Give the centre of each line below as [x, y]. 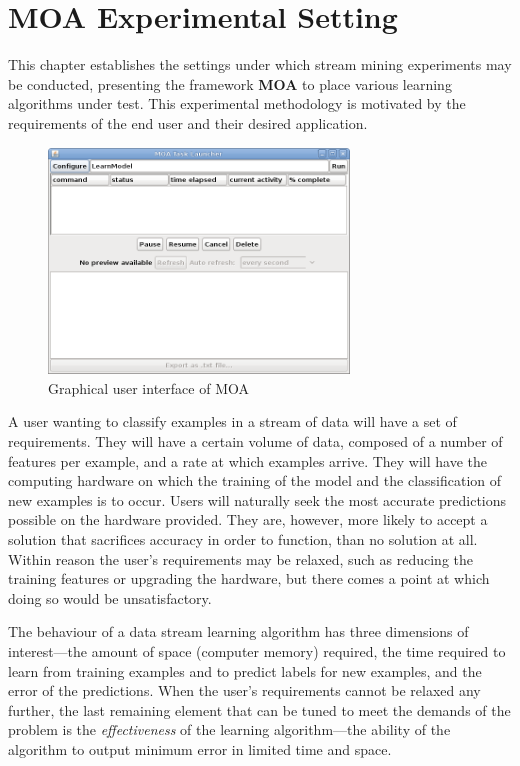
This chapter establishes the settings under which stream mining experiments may [260, 64]
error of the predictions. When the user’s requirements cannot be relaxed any [244, 690]
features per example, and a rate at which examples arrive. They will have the [248, 460]
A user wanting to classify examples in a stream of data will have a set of [232, 421]
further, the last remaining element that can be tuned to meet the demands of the [259, 709]
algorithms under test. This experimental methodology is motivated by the [237, 103]
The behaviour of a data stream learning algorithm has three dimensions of [238, 631]
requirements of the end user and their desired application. [188, 122]
